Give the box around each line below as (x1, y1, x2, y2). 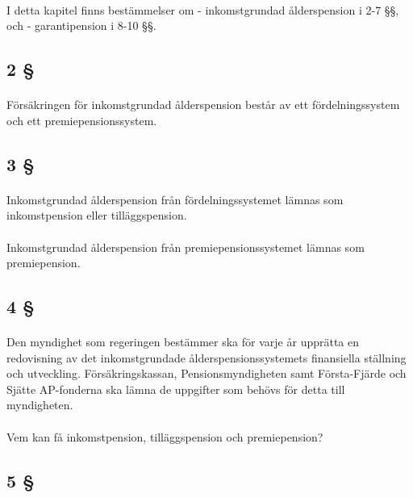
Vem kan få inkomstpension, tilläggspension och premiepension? (6, 428, 323, 445)
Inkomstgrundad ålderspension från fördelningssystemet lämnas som (6, 190, 344, 207)
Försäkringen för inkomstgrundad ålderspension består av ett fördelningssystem (6, 96, 400, 113)
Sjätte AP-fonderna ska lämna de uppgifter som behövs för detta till (6, 380, 345, 397)
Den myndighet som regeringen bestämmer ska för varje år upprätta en (6, 333, 360, 350)
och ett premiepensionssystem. (6, 111, 157, 128)
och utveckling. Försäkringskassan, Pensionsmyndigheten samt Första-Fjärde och (6, 365, 407, 382)
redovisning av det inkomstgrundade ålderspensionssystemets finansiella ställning (6, 349, 407, 366)
